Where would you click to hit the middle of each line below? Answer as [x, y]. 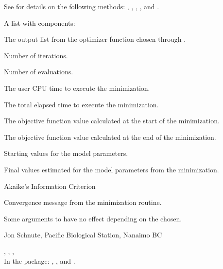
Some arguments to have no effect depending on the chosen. [93, 218]
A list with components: [40, 23]
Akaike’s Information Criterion [50, 186]
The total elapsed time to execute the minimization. [81, 104]
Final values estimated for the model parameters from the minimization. [111, 169]
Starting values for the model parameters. [66, 153]
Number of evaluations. [39, 72]
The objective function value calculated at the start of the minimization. [112, 121]
